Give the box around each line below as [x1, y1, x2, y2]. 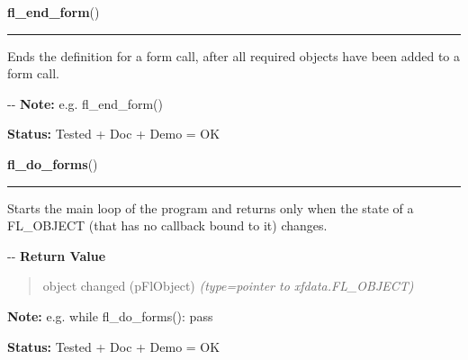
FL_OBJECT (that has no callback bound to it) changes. [7, 216, 328, 235]
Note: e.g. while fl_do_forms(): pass [7, 306, 213, 325]
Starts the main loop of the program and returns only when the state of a [7, 198, 414, 217]
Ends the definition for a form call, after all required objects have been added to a [7, 46, 461, 65]
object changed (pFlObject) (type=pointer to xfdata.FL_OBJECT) [42, 276, 414, 295]
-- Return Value [7, 246, 106, 265]
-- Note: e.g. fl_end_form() [7, 94, 163, 112]
